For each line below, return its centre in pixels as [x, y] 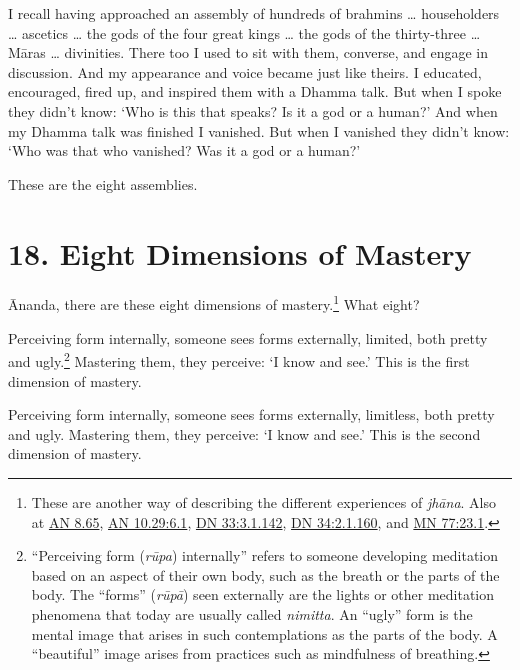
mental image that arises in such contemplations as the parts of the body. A [264, 633]
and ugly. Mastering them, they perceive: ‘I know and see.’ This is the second [244, 433]
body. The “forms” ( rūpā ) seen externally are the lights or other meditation [263, 594]
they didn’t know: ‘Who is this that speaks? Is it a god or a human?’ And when [253, 110]
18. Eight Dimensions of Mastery [240, 252]
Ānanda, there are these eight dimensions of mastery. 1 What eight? [214, 303]
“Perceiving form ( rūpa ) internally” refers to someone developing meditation [265, 555]
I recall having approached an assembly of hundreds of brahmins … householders [254, 13]
